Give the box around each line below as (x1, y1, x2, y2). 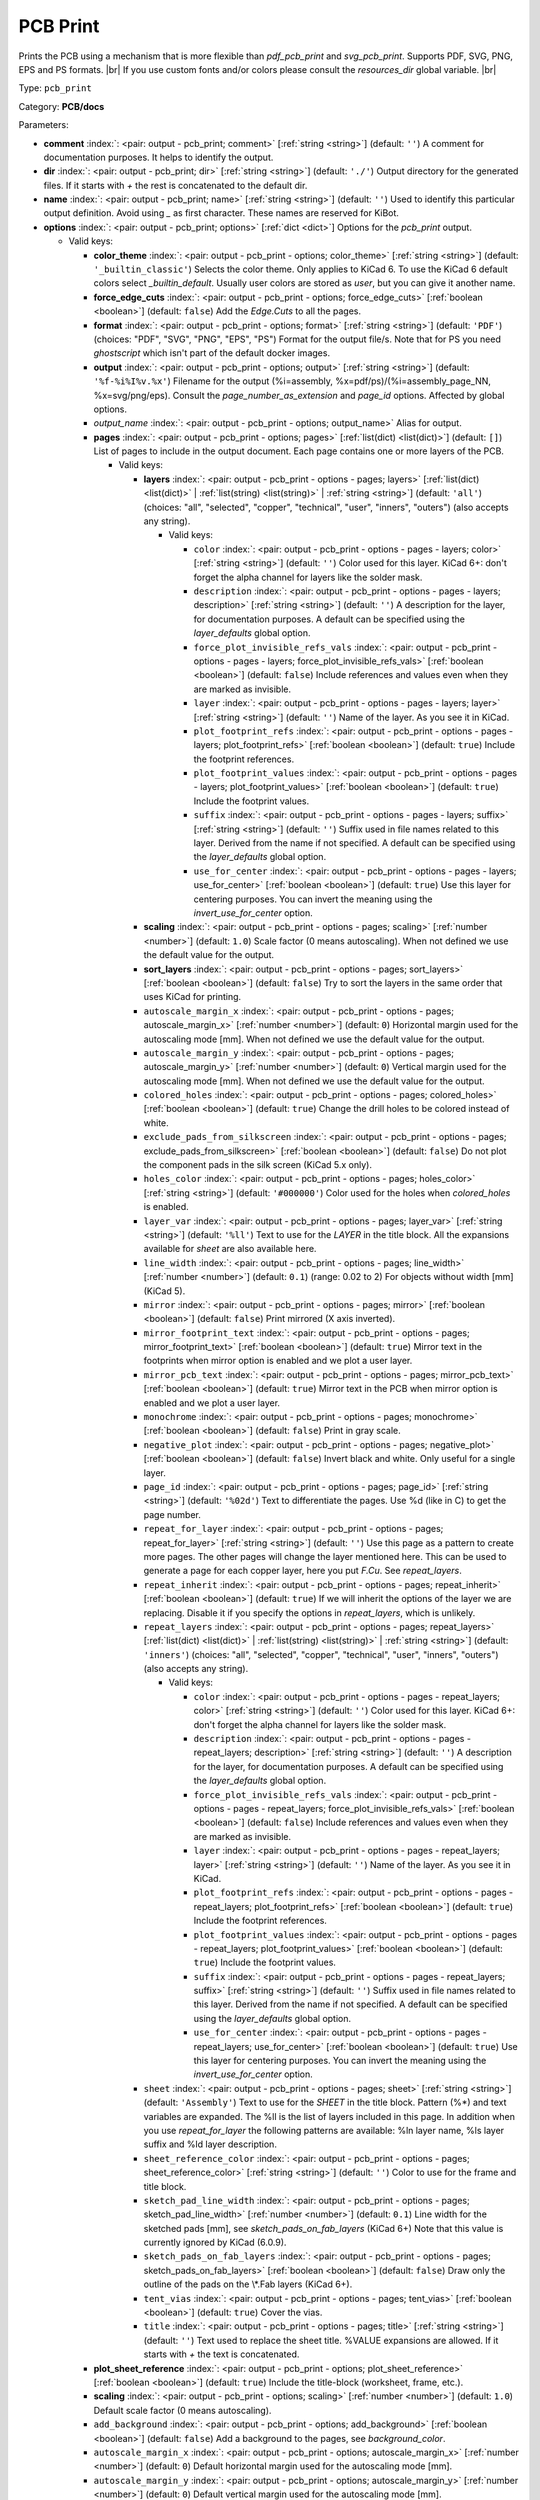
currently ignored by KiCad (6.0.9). (143, 2236, 287, 2249)
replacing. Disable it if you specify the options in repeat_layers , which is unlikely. (143, 1606, 476, 1619)
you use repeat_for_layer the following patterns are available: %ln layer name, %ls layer (143, 2124, 505, 2136)
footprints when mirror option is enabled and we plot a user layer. (143, 1355, 413, 1367)
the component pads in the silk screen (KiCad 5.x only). (143, 1159, 372, 1171)
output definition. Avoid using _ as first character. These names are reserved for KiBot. (43, 207, 400, 219)
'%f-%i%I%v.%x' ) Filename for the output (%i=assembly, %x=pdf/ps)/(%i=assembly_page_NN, (93, 375, 492, 387)
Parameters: (18, 119, 69, 131)
